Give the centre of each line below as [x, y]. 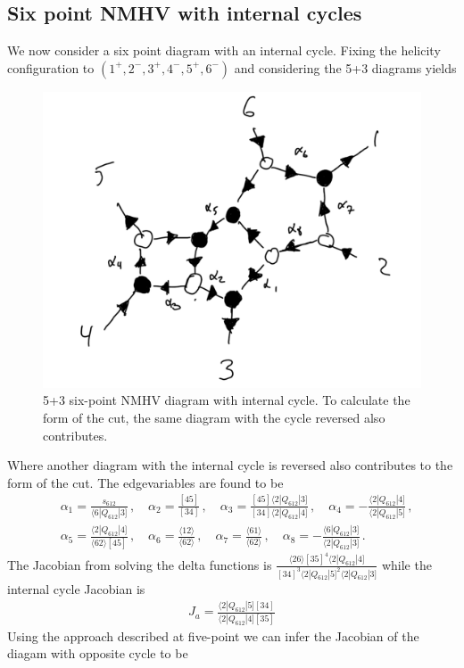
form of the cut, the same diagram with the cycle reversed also [214, 418]
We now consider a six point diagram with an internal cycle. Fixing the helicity [224, 50]
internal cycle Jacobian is [76, 588]
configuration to [51, 67]
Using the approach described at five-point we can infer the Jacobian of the [213, 635]
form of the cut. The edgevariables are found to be [145, 482]
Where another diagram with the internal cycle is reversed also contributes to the [230, 465]
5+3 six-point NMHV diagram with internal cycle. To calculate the [227, 400]
